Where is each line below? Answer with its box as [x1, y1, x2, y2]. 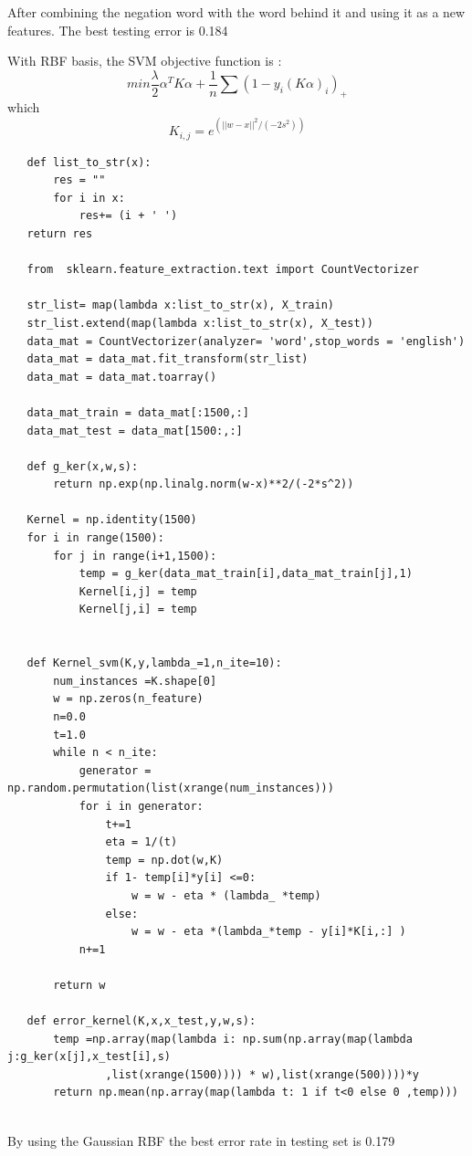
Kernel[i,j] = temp [79, 584, 197, 598]
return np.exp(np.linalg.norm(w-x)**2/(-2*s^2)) [53, 478, 354, 491]
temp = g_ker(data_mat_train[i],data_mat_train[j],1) [79, 567, 413, 581]
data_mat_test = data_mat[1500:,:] [26, 424, 243, 437]
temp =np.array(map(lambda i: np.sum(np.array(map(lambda [53, 1032, 413, 1046]
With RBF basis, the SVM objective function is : [7, 51, 282, 70]
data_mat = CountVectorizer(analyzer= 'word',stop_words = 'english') [26, 334, 466, 348]
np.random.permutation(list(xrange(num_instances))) [7, 782, 334, 795]
